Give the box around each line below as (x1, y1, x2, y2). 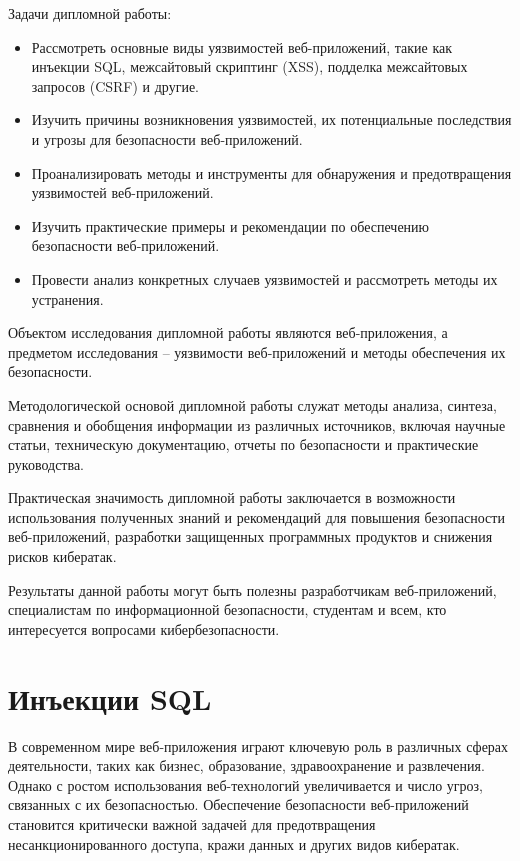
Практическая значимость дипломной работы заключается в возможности (8, 487, 456, 508)
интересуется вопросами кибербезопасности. (8, 618, 280, 639)
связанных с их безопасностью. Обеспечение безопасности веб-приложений (8, 794, 469, 815)
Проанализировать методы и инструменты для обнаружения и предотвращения (31, 162, 512, 183)
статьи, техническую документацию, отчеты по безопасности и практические (8, 434, 479, 455)
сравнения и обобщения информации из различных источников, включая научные (8, 414, 506, 435)
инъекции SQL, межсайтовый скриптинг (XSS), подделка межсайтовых (31, 56, 468, 77)
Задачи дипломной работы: (8, 3, 172, 23)
